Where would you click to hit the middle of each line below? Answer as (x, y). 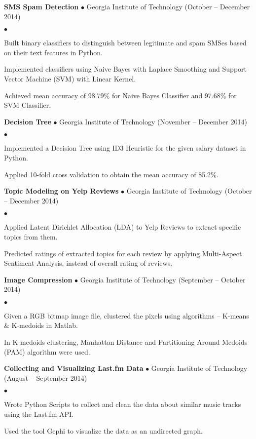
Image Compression (38, 279)
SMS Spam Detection (41, 6)
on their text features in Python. (53, 52)
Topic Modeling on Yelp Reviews (61, 191)
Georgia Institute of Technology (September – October (163, 279)
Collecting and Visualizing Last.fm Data (74, 368)
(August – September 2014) (46, 378)
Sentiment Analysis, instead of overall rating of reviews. (88, 263)
